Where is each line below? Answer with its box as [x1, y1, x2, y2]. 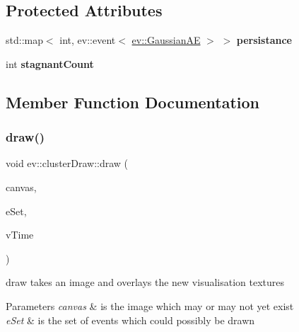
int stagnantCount [6, 56, 94, 71]
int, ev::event [59, 33, 116, 47]
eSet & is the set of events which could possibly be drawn [6, 312, 255, 327]
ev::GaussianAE [131, 33, 201, 47]
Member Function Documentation [6, 91, 260, 113]
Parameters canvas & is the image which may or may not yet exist [6, 298, 294, 313]
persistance [236, 33, 292, 47]
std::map [6, 33, 43, 47]
